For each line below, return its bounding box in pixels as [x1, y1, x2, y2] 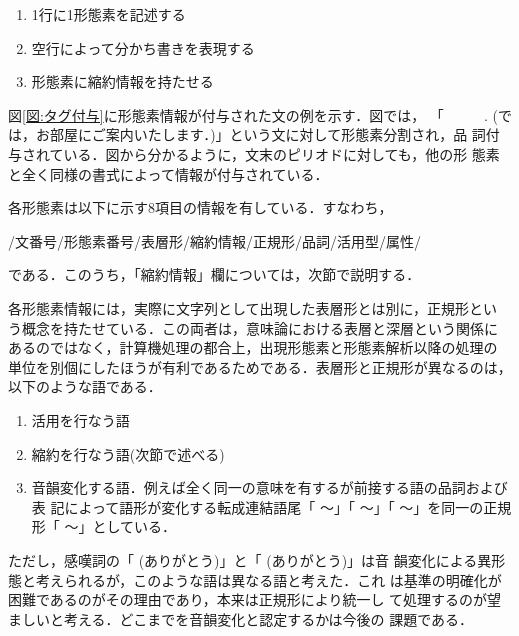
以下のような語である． [8, 376, 162, 397]
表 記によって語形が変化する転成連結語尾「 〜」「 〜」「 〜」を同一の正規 [31, 496, 512, 517]
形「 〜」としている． [31, 516, 177, 537]
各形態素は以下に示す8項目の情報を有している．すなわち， [8, 197, 393, 218]
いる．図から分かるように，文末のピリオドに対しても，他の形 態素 [63, 144, 500, 165]
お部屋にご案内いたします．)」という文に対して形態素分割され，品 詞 [35, 124, 486, 145]
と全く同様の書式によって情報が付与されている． [8, 163, 329, 184]
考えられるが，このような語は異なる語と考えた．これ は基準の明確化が [35, 569, 502, 590]
